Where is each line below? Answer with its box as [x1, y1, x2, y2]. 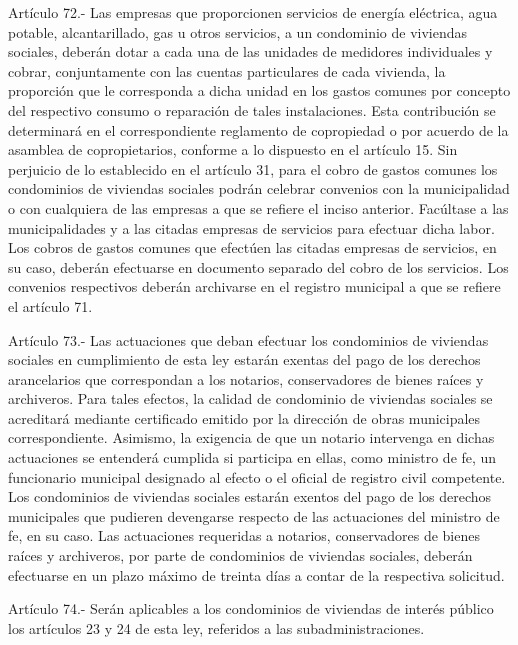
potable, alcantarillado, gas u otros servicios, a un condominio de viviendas [8, 21, 468, 42]
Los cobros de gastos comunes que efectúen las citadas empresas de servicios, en [8, 237, 497, 258]
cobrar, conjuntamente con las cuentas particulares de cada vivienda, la [8, 60, 446, 81]
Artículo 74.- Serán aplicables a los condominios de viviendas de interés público [8, 598, 494, 619]
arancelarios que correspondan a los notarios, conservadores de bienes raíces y [8, 368, 484, 389]
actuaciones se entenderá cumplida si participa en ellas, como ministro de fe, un [8, 447, 497, 468]
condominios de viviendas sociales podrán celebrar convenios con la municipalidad [8, 178, 510, 199]
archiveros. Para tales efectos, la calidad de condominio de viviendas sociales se [8, 388, 493, 409]
